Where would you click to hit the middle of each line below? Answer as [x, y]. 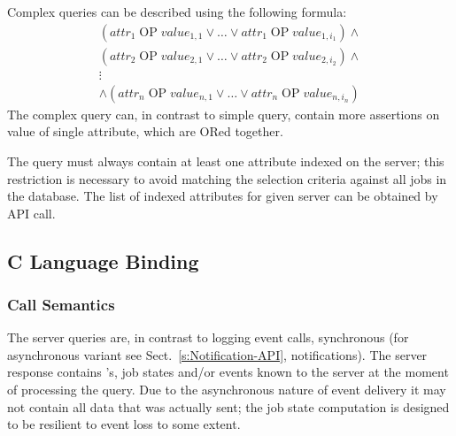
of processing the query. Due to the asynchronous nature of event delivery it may [227, 390]
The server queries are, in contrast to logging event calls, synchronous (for [208, 337]
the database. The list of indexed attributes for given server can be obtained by [223, 196]
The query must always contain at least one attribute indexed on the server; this [226, 161]
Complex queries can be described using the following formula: [177, 11]
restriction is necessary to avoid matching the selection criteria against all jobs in [227, 178]
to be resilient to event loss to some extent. [124, 424]
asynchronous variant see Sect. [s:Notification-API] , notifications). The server [217, 354]
